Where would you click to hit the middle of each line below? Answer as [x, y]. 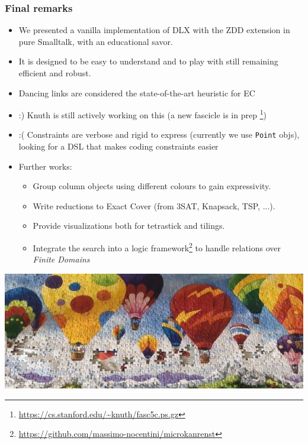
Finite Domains [61, 259]
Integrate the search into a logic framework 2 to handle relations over [157, 247]
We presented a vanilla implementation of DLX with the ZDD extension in [154, 30]
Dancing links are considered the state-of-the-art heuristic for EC [137, 93]
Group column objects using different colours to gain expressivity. [152, 186]
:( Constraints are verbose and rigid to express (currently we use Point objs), [159, 135]
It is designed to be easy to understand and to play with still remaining [148, 61]
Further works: [45, 166]
